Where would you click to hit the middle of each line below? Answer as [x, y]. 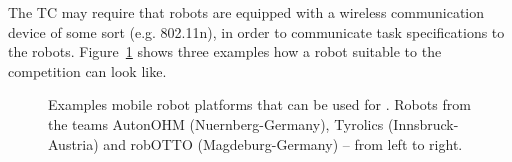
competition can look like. [87, 70]
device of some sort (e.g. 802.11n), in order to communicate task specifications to [256, 31]
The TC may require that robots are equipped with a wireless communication [246, 12]
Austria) [73, 143]
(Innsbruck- [423, 123]
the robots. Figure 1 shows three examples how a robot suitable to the [225, 51]
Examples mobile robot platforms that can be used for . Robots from [259, 104]
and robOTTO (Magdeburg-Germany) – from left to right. [283, 143]
